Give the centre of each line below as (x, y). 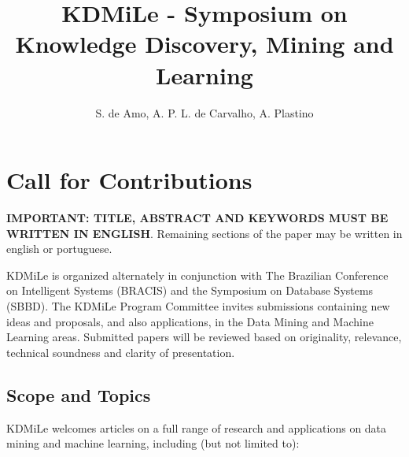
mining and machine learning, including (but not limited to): (153, 443)
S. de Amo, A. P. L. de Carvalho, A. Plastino (204, 112)
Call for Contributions (129, 180)
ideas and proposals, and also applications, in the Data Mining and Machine (190, 321)
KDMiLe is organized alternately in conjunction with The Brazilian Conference (197, 275)
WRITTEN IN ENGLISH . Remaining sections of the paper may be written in (204, 233)
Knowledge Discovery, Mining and (204, 44)
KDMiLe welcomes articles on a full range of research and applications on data (197, 427)
